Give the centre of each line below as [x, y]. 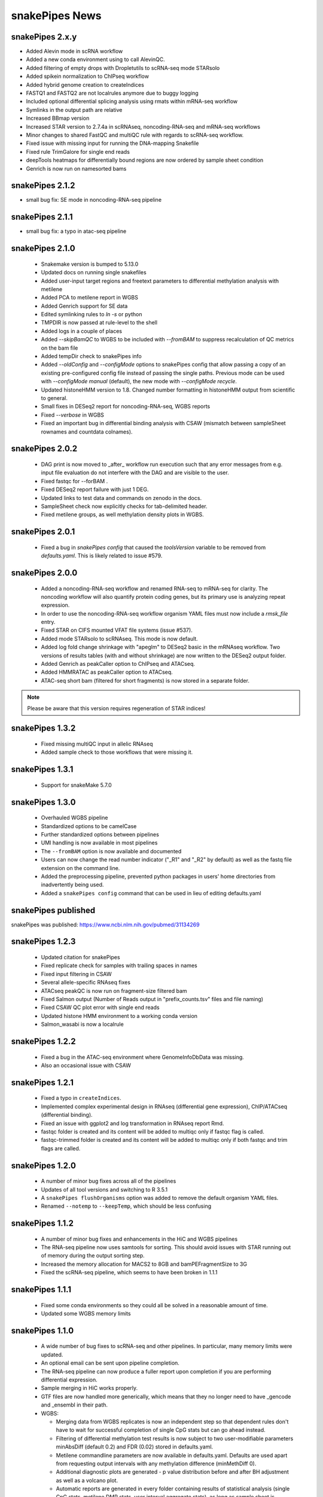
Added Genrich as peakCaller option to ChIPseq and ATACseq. [118, 664]
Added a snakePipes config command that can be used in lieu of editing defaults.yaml [151, 893]
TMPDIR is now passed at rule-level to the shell [99, 323]
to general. [54, 398]
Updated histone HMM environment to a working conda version [119, 1016]
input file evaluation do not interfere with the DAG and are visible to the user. [135, 472]
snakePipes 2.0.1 [43, 532]
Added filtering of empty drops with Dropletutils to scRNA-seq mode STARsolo [123, 68]
